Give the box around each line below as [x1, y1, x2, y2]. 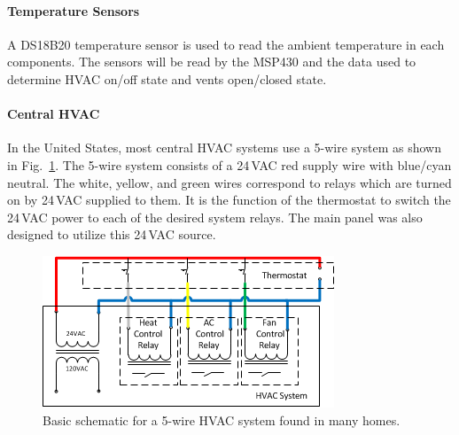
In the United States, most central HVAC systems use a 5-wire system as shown [7, 138, 441, 157]
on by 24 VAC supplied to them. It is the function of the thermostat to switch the [7, 190, 451, 209]
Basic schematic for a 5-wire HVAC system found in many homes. [43, 410, 401, 429]
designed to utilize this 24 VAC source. [7, 225, 216, 244]
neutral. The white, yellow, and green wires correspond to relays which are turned [7, 173, 452, 191]
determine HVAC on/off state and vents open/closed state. [7, 69, 327, 88]
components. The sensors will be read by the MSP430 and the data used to [7, 52, 416, 71]
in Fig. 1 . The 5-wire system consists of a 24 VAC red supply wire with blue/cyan [7, 155, 452, 174]
